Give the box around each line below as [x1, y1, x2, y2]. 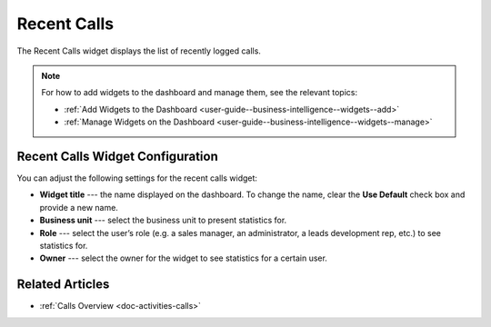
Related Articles [16, 277, 110, 292]
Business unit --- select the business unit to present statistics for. [39, 214, 287, 226]
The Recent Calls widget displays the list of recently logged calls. [16, 45, 261, 56]
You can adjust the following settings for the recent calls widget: [16, 173, 258, 183]
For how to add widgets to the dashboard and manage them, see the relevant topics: [41, 87, 358, 98]
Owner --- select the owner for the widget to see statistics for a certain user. [39, 253, 327, 263]
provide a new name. [39, 202, 118, 213]
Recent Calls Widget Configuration [16, 148, 218, 163]
